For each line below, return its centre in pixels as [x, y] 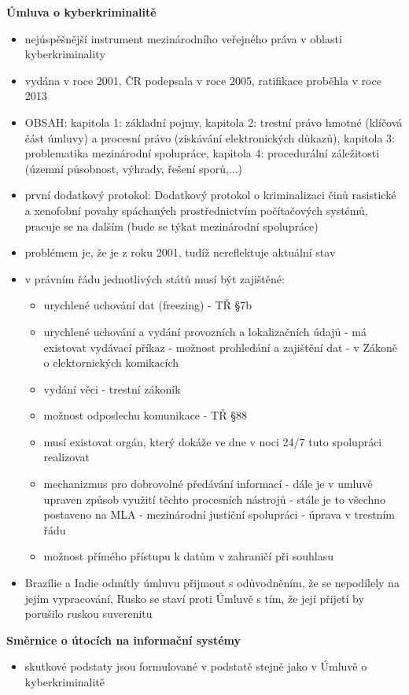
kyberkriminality [65, 54]
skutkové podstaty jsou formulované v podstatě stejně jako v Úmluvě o [196, 666]
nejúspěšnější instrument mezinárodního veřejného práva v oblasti [183, 38]
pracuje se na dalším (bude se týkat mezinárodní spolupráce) [171, 226]
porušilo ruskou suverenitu [88, 614]
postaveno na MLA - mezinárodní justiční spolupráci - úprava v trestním [219, 514]
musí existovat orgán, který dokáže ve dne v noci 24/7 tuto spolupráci [213, 441]
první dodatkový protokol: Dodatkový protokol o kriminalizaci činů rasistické [210, 195]
